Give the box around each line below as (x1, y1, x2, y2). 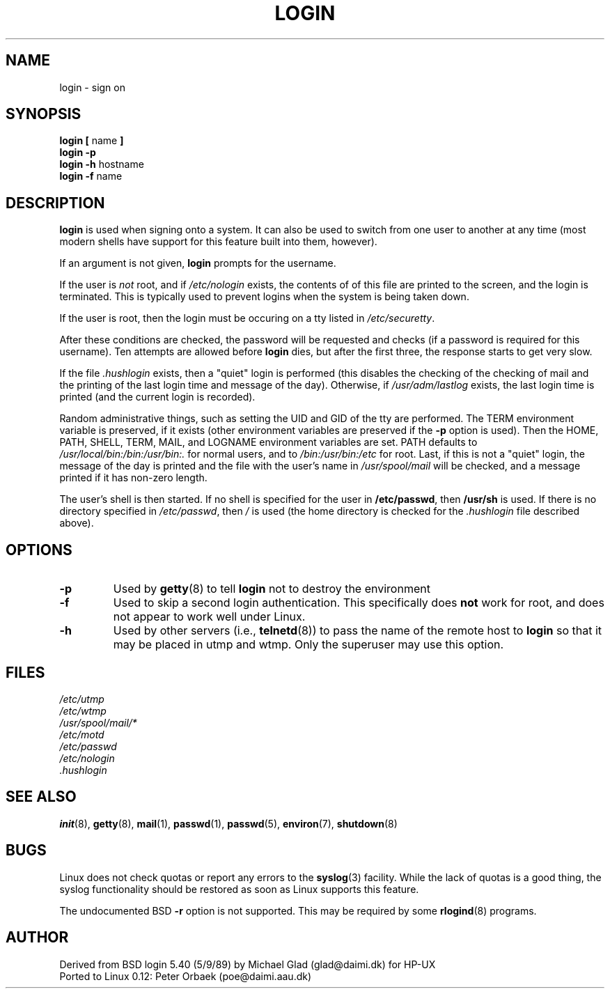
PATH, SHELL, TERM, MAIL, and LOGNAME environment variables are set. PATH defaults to (59, 436, 478, 449)
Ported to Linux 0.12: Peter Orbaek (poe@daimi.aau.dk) (59, 970, 312, 982)
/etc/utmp (59, 692, 104, 705)
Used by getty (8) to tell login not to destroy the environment (113, 582, 430, 596)
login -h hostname (59, 158, 144, 171)
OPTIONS (6, 541, 72, 559)
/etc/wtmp (59, 704, 107, 717)
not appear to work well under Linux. (113, 609, 306, 624)
